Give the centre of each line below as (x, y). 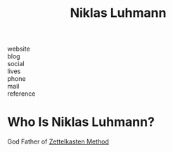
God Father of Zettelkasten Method (58, 141)
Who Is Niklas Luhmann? (81, 122)
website (19, 49)
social (16, 64)
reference (21, 94)
